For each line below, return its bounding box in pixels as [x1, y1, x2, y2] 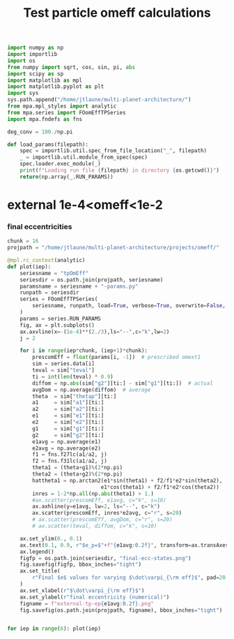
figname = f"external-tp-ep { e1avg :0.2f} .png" [19, 600, 155, 607]
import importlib [7, 51, 58, 58]
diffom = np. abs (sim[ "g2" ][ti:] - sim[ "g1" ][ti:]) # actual [32, 379, 214, 387]
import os [7, 57, 36, 64]
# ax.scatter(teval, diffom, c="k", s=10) [32, 522, 157, 530]
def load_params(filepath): [7, 141, 89, 148]
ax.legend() [19, 548, 54, 555]
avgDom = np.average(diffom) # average [32, 386, 151, 393]
